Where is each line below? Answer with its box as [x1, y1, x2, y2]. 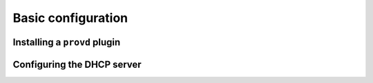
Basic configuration [12, 10, 128, 25]
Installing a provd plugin [12, 36, 121, 48]
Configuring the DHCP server [12, 58, 142, 70]
